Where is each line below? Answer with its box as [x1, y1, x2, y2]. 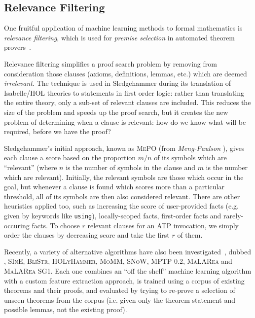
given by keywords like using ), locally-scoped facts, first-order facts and [4, 210, 221, 220]
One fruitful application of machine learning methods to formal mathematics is [4, 23, 243, 33]
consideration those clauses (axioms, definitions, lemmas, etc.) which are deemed [4, 68, 247, 78]
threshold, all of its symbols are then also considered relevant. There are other [4, 191, 240, 201]
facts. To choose [32, 220, 80, 230]
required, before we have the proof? [4, 126, 111, 137]
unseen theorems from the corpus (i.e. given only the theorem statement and [4, 294, 236, 305]
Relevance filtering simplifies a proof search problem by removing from [4, 58, 217, 69]
